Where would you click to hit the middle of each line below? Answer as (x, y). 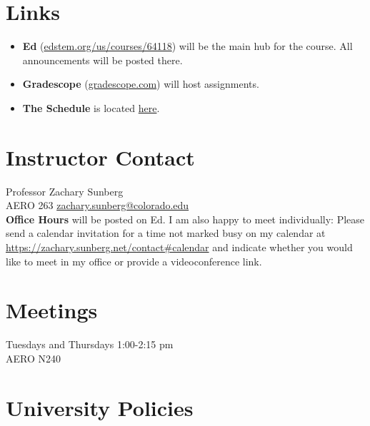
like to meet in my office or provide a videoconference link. (134, 261)
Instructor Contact (100, 157)
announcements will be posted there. (102, 60)
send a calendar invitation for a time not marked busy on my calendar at (166, 233)
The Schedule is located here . (91, 107)
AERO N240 (33, 358)
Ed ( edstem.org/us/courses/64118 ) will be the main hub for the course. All (187, 46)
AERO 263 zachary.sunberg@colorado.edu (97, 205)
